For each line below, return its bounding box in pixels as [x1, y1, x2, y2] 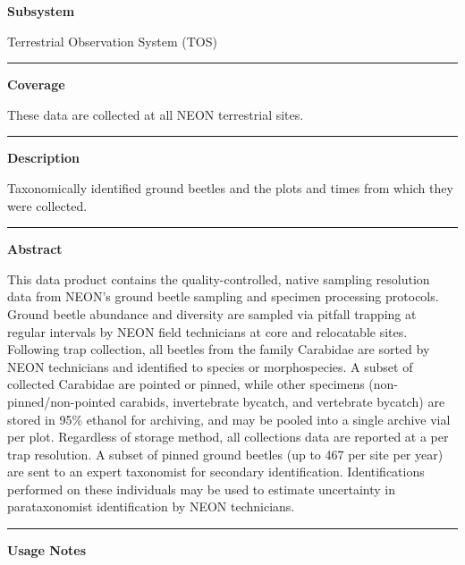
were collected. [7, 196, 88, 215]
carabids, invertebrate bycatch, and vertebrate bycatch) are [120, 392, 445, 410]
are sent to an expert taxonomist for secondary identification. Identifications [7, 462, 425, 481]
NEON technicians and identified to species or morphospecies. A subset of [7, 357, 413, 375]
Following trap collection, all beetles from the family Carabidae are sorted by [7, 340, 430, 358]
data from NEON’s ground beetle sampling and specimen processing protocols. [7, 287, 439, 306]
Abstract [7, 240, 63, 258]
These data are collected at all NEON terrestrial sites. [7, 105, 304, 123]
